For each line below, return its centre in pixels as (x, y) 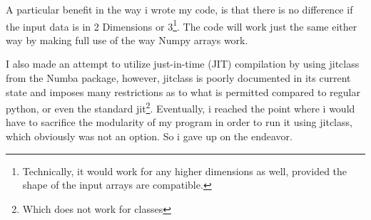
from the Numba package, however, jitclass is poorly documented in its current (178, 78)
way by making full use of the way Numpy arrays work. (127, 40)
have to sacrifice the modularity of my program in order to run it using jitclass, (179, 122)
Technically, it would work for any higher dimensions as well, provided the (185, 171)
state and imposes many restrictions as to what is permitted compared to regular (183, 91)
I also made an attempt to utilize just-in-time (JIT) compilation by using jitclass (183, 64)
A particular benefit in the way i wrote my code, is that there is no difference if (179, 9)
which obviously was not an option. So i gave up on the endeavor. (149, 136)
